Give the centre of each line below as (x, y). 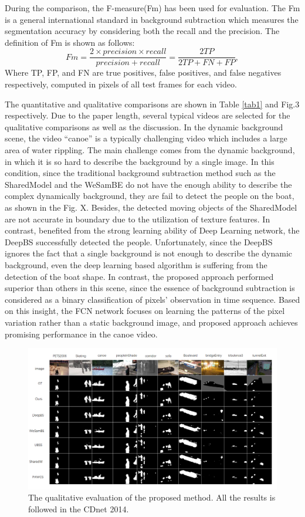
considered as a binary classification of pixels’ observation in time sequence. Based (152, 299)
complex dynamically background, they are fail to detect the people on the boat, (150, 196)
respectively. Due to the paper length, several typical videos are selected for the (148, 115)
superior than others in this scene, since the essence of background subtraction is (150, 288)
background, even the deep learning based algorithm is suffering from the (136, 264)
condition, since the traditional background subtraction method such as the (140, 173)
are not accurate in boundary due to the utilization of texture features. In (138, 219)
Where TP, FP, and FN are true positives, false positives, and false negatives (143, 72)
